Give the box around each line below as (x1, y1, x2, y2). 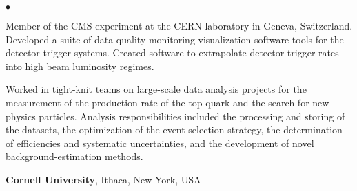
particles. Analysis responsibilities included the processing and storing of (39, 109, 345, 123)
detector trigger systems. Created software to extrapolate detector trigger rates (6, 45, 339, 60)
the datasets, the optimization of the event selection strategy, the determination (6, 122, 343, 137)
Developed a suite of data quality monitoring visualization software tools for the (6, 32, 344, 46)
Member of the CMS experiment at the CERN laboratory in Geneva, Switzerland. (6, 19, 353, 32)
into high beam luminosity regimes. (6, 58, 154, 73)
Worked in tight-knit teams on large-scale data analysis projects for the (6, 82, 307, 96)
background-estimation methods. (6, 149, 143, 164)
